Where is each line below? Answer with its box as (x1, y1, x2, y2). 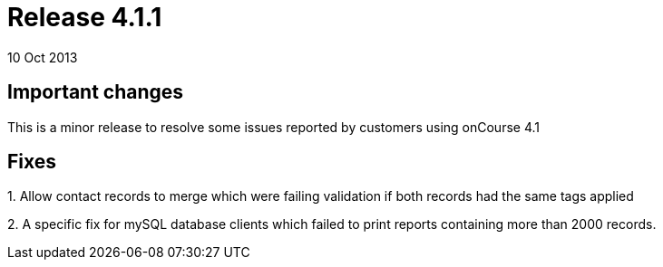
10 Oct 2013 (7, 49, 78, 65)
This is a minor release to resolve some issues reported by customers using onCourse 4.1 (7, 119, 540, 135)
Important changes (7, 81, 184, 104)
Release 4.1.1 (7, 2, 162, 33)
